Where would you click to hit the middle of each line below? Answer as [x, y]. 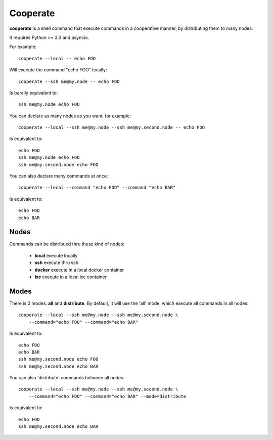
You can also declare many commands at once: [59, 176]
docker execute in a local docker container [79, 270]
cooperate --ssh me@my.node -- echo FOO [69, 81]
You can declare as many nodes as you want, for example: [70, 116]
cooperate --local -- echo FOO [57, 58]
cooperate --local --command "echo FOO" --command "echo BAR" [97, 188]
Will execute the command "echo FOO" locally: [58, 70]
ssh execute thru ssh [56, 262]
